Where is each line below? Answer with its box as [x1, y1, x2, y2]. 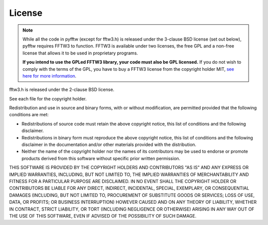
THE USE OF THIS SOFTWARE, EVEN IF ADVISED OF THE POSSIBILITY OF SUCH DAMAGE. [9, 213, 197, 219]
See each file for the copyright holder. [9, 95, 87, 101]
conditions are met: [9, 112, 49, 118]
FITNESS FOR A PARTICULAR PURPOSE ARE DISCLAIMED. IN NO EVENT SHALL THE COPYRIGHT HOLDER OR [9, 178, 237, 184]
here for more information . [22, 73, 76, 79]
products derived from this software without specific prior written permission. [21, 155, 181, 161]
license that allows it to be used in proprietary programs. [22, 50, 138, 56]
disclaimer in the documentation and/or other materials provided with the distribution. [21, 141, 197, 148]
